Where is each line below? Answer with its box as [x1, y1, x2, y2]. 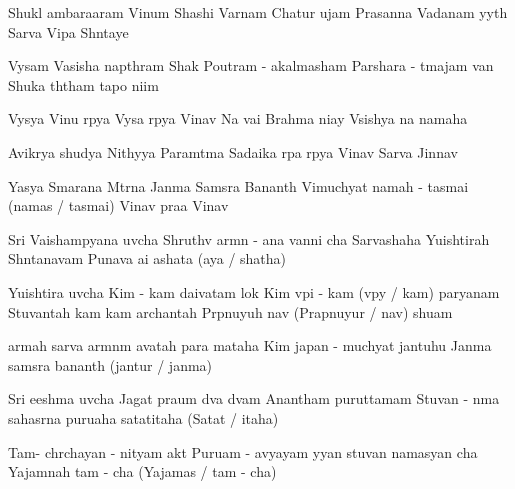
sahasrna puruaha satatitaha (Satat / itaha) [8, 407, 279, 428]
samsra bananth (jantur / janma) [8, 354, 213, 375]
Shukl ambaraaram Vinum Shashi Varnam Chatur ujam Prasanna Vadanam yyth [8, 2, 508, 22]
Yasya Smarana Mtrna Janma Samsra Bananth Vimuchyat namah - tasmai [8, 175, 469, 196]
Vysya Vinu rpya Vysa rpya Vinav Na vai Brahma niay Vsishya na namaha [8, 108, 468, 129]
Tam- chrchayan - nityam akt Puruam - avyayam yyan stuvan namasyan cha [8, 441, 478, 462]
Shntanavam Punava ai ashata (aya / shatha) [8, 248, 287, 269]
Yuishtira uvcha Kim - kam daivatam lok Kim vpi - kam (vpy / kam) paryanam [8, 281, 500, 302]
